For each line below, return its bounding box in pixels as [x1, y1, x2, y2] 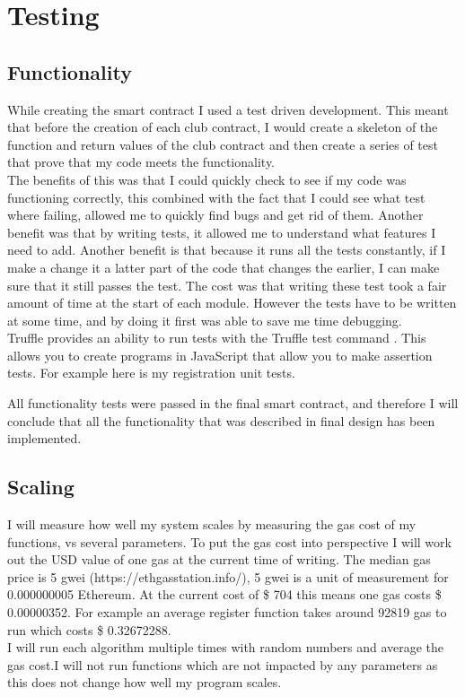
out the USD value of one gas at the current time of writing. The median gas [7, 550, 431, 569]
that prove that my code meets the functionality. [7, 152, 276, 171]
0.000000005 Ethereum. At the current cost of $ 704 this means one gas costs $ [7, 585, 442, 604]
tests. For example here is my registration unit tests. [7, 363, 295, 382]
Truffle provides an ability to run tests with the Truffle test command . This [7, 328, 426, 347]
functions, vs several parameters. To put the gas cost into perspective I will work [7, 532, 452, 551]
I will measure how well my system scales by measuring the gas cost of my [7, 515, 417, 534]
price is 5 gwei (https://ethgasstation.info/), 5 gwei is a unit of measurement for [7, 567, 449, 586]
